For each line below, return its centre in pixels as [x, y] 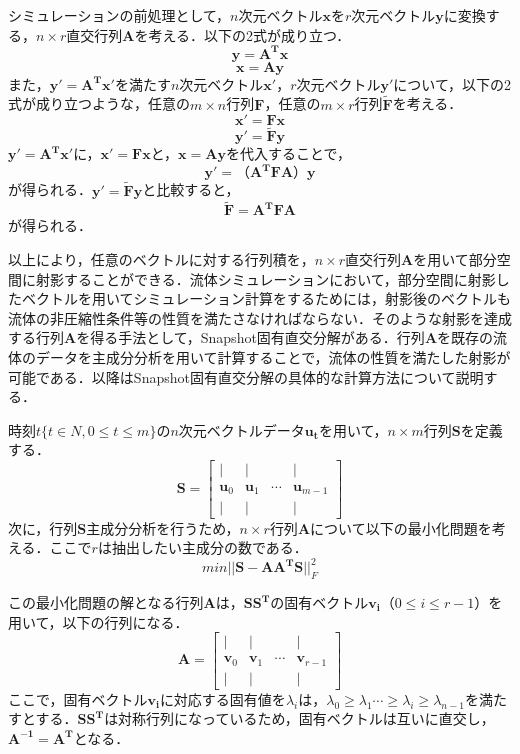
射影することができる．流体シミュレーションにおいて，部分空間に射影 [265, 278]
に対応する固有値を [222, 698]
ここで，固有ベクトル [78, 698]
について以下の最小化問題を [401, 527]
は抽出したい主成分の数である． [202, 547]
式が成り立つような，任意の [99, 103]
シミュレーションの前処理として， [119, 15]
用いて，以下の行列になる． [98, 621]
